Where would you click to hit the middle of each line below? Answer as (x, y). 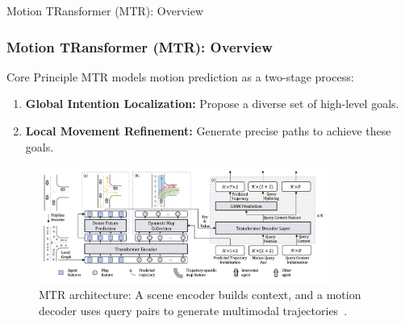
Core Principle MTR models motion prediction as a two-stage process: (180, 76)
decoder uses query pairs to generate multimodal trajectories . (193, 310)
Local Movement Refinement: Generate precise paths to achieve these (208, 131)
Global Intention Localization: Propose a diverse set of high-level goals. (212, 104)
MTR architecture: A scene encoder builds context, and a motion (200, 294)
